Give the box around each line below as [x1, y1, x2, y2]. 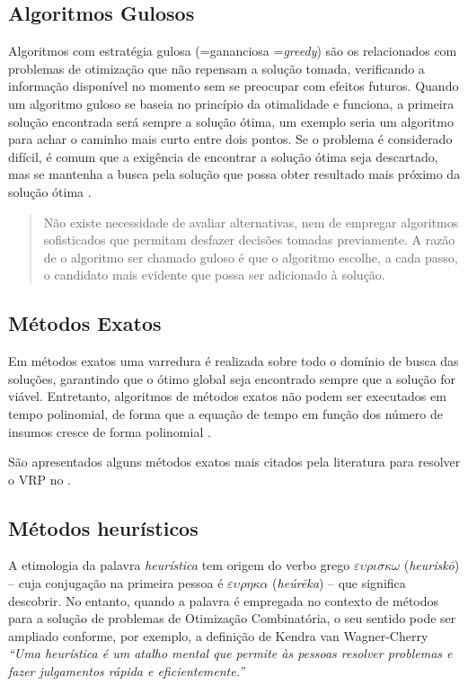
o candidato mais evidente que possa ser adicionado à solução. [43, 265, 385, 284]
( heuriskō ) [403, 556, 460, 575]
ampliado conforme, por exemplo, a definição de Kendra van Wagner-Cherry [8, 626, 428, 645]
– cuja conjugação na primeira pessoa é [8, 574, 224, 592]
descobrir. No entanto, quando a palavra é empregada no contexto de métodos [8, 591, 439, 610]
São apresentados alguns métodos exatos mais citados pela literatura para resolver [8, 452, 461, 471]
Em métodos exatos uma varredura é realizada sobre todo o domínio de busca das [8, 352, 459, 370]
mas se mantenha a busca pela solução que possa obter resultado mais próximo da [8, 165, 461, 183]
